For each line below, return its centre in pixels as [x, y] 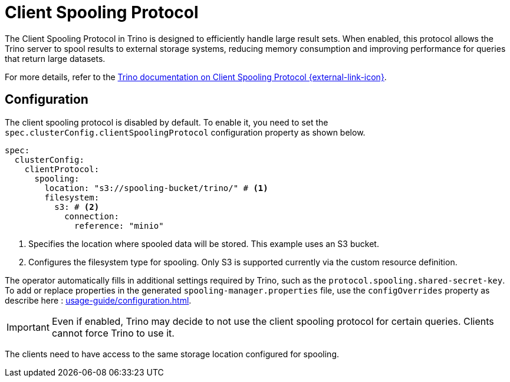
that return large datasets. [55, 58]
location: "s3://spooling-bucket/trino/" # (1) [156, 188]
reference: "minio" [119, 225]
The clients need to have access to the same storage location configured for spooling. [172, 354]
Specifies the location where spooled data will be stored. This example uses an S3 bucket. [204, 243]
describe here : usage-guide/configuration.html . [98, 300]
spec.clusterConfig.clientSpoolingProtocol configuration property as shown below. [185, 132]
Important [28, 327]
